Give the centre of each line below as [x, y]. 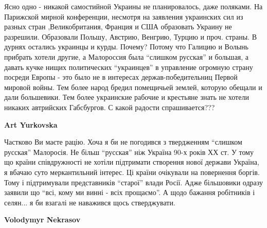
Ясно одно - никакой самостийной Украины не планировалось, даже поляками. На [133, 6]
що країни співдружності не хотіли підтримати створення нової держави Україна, [132, 162]
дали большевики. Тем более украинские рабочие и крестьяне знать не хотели [127, 97]
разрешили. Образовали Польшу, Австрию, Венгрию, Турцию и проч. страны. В [130, 36]
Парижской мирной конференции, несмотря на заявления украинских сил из [124, 16]
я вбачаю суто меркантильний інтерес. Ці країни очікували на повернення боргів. [132, 172]
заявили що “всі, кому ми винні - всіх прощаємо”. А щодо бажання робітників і [130, 192]
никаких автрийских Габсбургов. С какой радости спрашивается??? [110, 107]
